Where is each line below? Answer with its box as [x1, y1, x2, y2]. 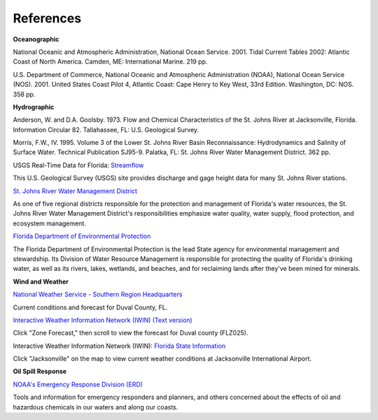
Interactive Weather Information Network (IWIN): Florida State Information [13, 342, 226, 350]
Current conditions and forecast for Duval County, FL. [13, 303, 168, 311]
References [13, 10, 82, 26]
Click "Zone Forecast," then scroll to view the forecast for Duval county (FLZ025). [13, 329, 248, 337]
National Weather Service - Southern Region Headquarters [13, 290, 183, 299]
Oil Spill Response [13, 367, 66, 376]
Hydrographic [13, 102, 55, 111]
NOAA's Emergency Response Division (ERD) [13, 380, 143, 388]
